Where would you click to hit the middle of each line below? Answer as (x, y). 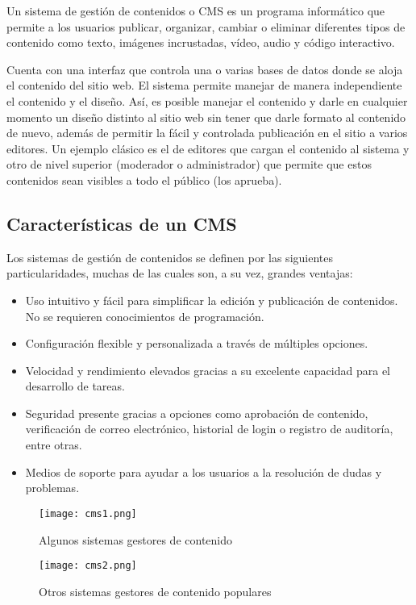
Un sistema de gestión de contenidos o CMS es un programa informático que (196, 10)
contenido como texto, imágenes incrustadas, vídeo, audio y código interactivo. (201, 42)
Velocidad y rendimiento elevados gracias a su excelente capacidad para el (208, 370)
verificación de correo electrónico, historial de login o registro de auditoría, (209, 429)
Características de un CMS (122, 223)
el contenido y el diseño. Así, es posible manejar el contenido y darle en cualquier (207, 100)
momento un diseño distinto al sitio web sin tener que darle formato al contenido (206, 117)
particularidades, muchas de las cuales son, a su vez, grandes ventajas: (180, 273)
